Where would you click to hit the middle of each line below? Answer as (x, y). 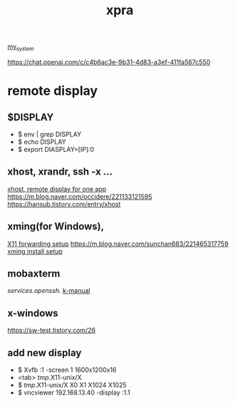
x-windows (33, 313)
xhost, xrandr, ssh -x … (60, 172)
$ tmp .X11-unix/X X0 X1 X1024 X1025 (72, 385)
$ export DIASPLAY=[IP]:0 (56, 149)
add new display (45, 352)
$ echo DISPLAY (42, 142)
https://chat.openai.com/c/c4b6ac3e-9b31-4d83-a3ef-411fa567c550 (109, 62)
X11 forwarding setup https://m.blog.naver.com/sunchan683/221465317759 (118, 244)
